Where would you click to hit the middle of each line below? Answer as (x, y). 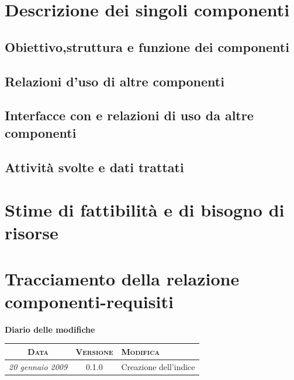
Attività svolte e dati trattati (94, 167)
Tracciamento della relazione (122, 278)
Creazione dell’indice (158, 366)
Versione (94, 351)
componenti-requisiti (89, 301)
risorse (32, 233)
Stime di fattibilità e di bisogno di (145, 210)
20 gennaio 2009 (38, 366)
